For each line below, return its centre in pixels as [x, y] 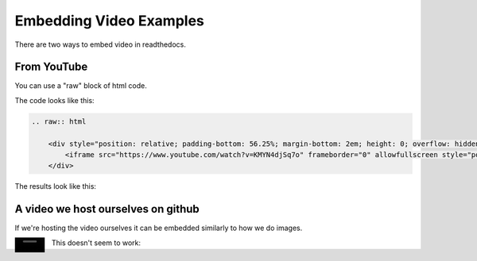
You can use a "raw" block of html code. [81, 86]
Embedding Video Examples [109, 21]
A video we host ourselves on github [107, 209]
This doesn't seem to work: [97, 243]
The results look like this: [56, 186]
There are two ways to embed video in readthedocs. [100, 44]
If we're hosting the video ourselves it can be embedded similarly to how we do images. [159, 228]
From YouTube [51, 67]
